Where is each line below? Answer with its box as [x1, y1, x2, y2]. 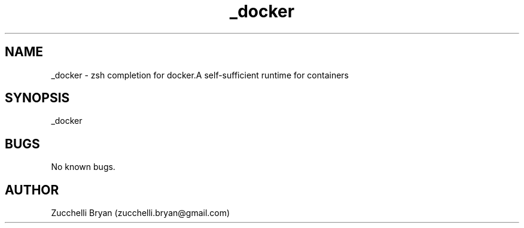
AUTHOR [5, 182, 59, 197]
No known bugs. [51, 162, 115, 172]
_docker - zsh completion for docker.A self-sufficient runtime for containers [51, 69, 349, 80]
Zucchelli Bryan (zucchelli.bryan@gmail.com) [51, 208, 230, 218]
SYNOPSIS [5, 90, 70, 106]
